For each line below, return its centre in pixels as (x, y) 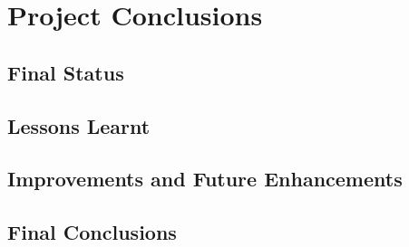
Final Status (66, 72)
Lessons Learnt (79, 125)
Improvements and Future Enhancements (205, 179)
